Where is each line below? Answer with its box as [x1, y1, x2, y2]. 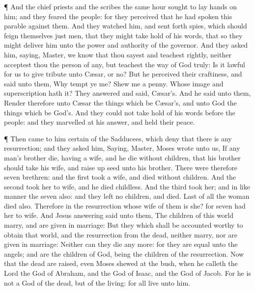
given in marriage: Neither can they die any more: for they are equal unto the [4, 239, 238, 249]
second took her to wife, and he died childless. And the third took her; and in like [4, 181, 250, 191]
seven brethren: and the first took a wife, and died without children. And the [4, 172, 236, 182]
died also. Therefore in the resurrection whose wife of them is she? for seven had [4, 200, 246, 211]
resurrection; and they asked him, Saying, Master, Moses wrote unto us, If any [4, 143, 240, 153]
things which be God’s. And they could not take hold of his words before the [4, 107, 235, 117]
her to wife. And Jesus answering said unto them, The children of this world [4, 210, 234, 220]
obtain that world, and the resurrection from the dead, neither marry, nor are [4, 229, 237, 239]
